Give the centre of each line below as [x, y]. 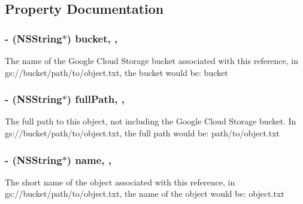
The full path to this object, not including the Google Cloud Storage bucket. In [151, 121]
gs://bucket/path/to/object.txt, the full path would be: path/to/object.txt [143, 133]
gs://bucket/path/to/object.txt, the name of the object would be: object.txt [145, 194]
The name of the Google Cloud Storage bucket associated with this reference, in [152, 60]
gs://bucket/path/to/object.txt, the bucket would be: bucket [116, 72]
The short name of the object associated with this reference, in [120, 182]
